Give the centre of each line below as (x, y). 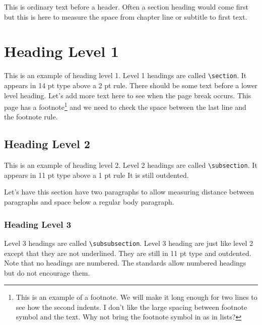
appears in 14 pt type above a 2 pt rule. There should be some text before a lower (131, 85)
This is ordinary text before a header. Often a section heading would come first (126, 7)
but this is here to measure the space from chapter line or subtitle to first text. (126, 16)
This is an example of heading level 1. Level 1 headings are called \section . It (125, 75)
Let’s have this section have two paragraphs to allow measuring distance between (129, 192)
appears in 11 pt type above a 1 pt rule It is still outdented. (96, 175)
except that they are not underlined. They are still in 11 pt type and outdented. (128, 253)
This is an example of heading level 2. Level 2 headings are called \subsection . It (131, 165)
